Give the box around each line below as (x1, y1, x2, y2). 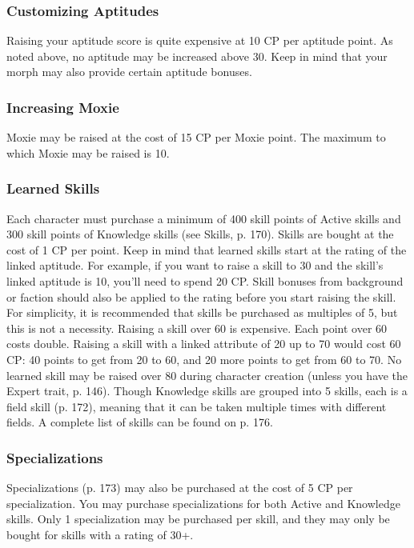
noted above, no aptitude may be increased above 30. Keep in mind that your (6, 47, 388, 64)
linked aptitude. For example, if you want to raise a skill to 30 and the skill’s (6, 257, 384, 274)
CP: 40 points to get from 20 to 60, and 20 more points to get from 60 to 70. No (6, 350, 402, 367)
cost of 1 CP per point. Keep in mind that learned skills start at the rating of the (6, 241, 407, 258)
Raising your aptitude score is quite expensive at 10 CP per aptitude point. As (6, 32, 393, 49)
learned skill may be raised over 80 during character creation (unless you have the (6, 366, 408, 383)
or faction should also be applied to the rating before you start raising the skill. (6, 288, 396, 305)
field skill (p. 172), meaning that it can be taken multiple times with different (6, 398, 387, 414)
